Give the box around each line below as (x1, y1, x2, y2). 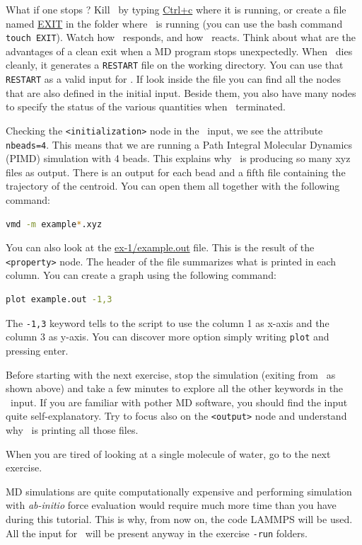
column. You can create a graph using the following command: (6, 268, 276, 282)
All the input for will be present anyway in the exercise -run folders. (6, 525, 308, 540)
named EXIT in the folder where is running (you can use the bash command (6, 16, 343, 30)
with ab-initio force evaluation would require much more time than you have (6, 498, 337, 512)
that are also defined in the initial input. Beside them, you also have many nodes (6, 85, 356, 100)
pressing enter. (6, 343, 69, 357)
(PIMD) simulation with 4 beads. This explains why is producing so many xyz (6, 151, 351, 166)
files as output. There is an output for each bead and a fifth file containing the (6, 164, 346, 179)
